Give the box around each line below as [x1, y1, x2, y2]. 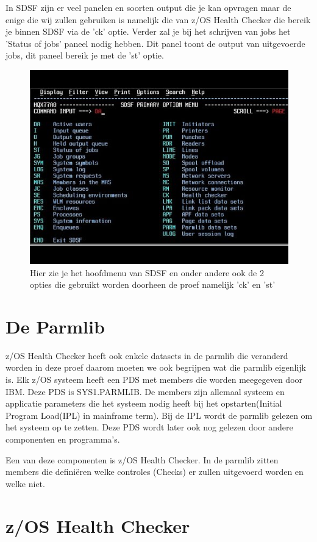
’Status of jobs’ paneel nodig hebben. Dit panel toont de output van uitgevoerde [5, 37, 305, 49]
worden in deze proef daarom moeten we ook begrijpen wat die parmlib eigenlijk [5, 361, 306, 374]
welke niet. [5, 477, 45, 490]
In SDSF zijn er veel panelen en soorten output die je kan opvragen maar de [5, 1, 291, 13]
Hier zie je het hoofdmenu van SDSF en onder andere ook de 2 [30, 266, 264, 279]
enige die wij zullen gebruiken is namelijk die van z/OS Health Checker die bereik [5, 13, 311, 26]
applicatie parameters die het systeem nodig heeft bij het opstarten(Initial [5, 397, 282, 410]
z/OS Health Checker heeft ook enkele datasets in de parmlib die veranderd [5, 349, 288, 362]
